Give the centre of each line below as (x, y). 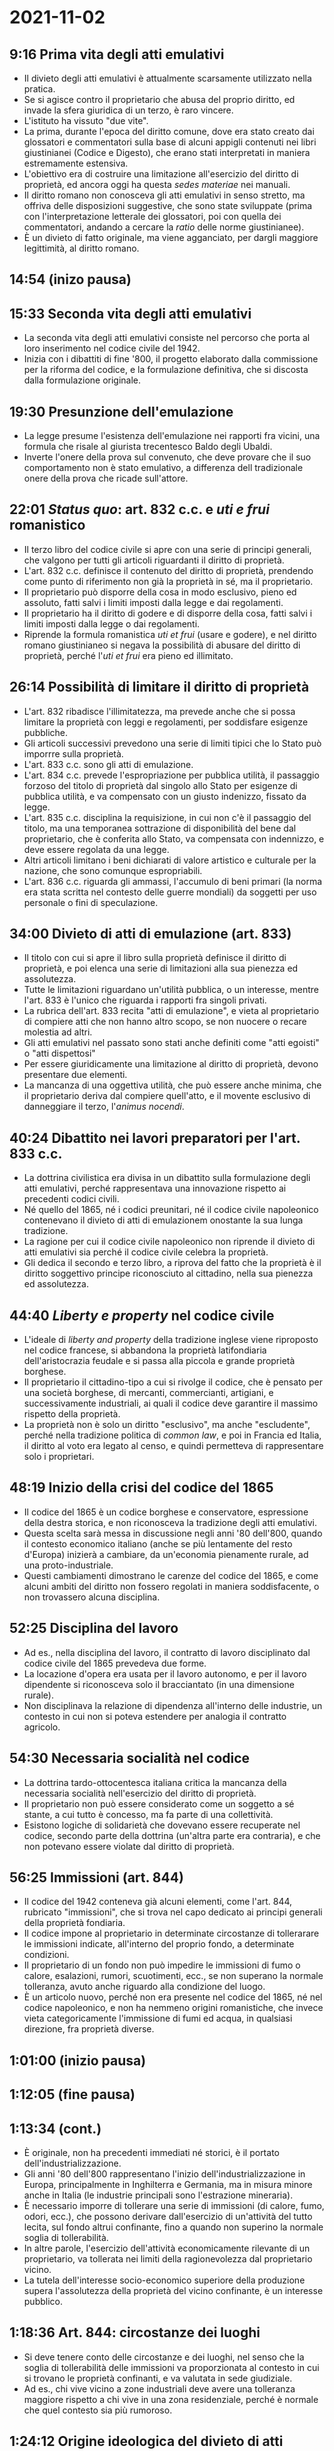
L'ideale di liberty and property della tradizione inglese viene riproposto (171, 1340)
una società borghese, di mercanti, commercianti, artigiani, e (148, 1393)
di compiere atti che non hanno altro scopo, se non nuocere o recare (165, 1022)
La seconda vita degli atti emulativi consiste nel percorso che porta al (167, 338)
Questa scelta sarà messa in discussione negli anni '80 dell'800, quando (173, 1533)
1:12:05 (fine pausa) (72, 2094)
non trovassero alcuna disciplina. (92, 1597)
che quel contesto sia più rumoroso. (98, 2410)
